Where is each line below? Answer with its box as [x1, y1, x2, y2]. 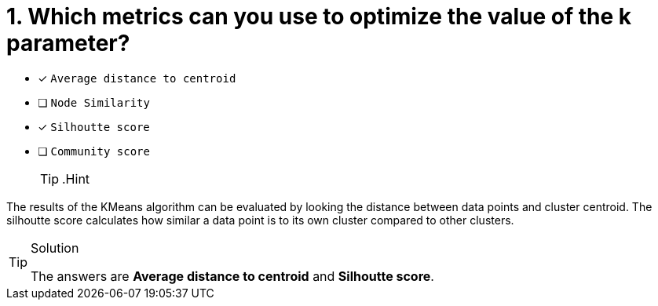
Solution [31, 239, 79, 256]
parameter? [6, 30, 130, 56]
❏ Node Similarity [38, 95, 150, 109]
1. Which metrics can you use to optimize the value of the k [6, 3, 632, 30]
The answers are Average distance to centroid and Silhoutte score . [31, 268, 434, 284]
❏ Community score [38, 144, 150, 158]
